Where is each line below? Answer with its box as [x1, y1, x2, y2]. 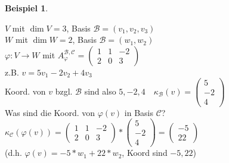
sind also [84, 84, 116, 97]
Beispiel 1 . [5, 2, 48, 14]
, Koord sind [122, 146, 168, 159]
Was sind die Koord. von [5, 106, 95, 118]
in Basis [124, 106, 154, 118]
